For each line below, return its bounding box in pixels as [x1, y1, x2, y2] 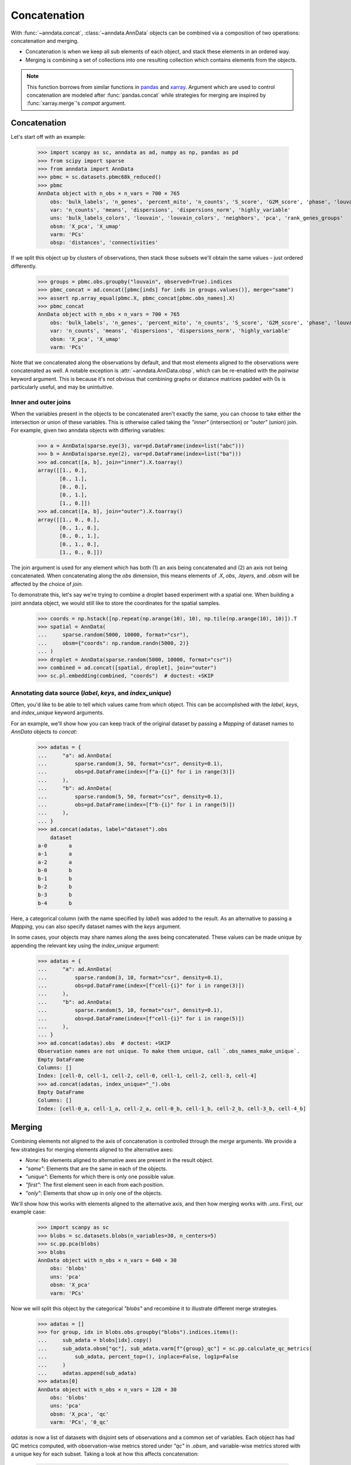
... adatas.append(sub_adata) [37, 1369, 137, 1377]
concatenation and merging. [11, 37, 79, 44]
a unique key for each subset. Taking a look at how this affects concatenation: [11, 1450, 199, 1457]
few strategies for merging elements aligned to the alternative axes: [11, 1146, 174, 1153]
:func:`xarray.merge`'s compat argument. [26, 100, 126, 107]
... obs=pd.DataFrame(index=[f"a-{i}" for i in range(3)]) [37, 768, 236, 775]
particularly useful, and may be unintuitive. [11, 384, 114, 391]
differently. [11, 263, 37, 270]
